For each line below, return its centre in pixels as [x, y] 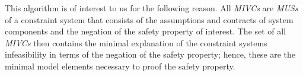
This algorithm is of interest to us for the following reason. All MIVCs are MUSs [151, 8]
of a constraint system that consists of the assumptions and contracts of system [149, 19]
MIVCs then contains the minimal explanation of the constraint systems [136, 42]
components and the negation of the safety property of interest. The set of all [146, 31]
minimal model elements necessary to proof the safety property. [120, 66]
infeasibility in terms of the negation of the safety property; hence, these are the [150, 54]
